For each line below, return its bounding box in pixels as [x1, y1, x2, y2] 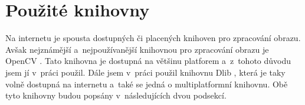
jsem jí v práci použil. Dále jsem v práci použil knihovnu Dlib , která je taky [5, 66, 286, 78]
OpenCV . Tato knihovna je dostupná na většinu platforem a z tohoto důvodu [5, 55, 291, 67]
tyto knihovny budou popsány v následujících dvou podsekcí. [5, 89, 227, 101]
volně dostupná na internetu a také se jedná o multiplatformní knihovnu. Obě [5, 77, 288, 90]
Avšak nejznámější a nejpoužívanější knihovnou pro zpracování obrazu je [5, 43, 269, 55]
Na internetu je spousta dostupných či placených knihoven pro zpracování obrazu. [5, 32, 301, 44]
